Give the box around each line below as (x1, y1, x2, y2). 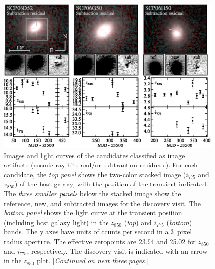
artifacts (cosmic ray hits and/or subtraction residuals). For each (4, 160, 198, 170)
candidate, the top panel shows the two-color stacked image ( (4, 169, 186, 179)
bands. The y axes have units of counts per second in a (4, 227, 169, 237)
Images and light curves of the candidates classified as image (4, 150, 185, 160)
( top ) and (124, 217, 152, 227)
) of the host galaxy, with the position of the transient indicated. (15, 179, 208, 189)
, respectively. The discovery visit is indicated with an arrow (27, 246, 208, 256)
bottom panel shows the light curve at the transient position (4, 207, 182, 218)
